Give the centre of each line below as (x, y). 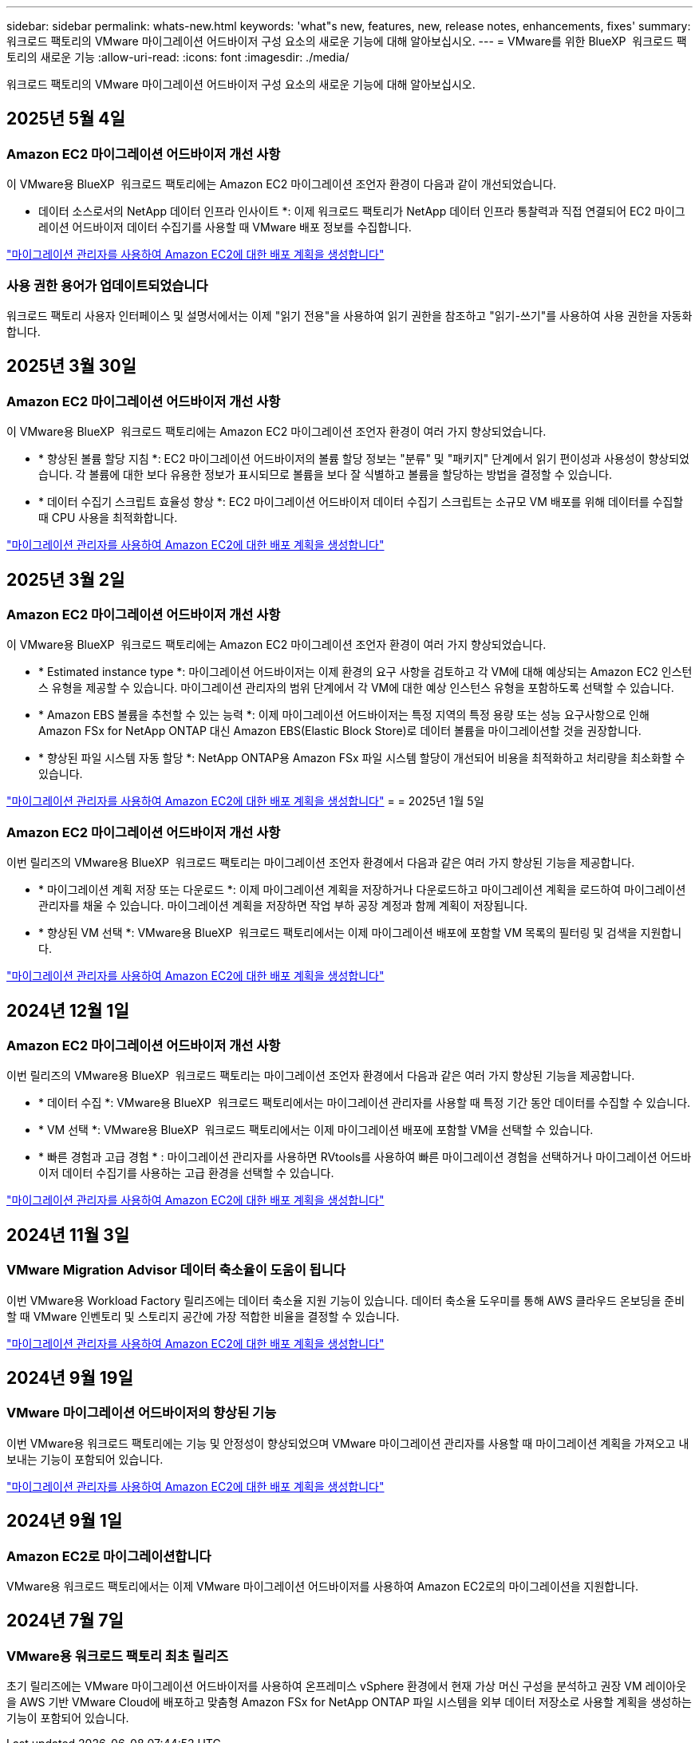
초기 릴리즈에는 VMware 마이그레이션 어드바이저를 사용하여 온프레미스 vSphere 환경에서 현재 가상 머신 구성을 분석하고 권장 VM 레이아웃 (347, 1686)
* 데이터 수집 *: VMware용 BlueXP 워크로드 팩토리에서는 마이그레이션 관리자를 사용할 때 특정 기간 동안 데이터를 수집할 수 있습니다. (365, 1103)
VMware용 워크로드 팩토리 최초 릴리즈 (117, 1656)
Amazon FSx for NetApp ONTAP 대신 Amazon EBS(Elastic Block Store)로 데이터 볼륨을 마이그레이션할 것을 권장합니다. (340, 731)
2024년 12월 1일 (68, 1010)
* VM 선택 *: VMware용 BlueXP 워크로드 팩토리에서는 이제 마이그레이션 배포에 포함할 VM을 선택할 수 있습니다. (316, 1130)
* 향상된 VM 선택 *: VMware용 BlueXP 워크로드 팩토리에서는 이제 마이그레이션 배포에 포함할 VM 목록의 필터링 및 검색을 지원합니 (360, 933)
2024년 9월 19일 (70, 1378)
